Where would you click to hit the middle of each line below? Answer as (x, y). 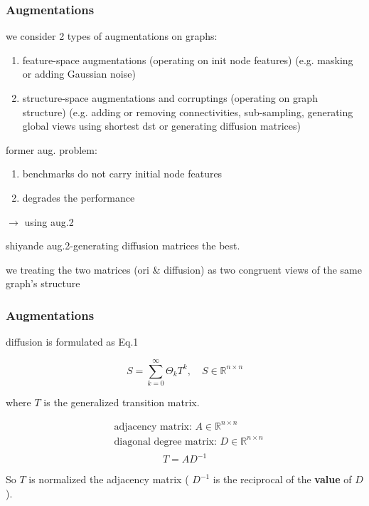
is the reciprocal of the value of (282, 479)
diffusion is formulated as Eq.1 (72, 342)
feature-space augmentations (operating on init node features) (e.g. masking (188, 60)
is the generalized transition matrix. (122, 402)
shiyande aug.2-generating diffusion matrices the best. (123, 246)
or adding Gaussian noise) (79, 74)
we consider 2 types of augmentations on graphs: (112, 36)
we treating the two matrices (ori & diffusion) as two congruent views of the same (184, 269)
